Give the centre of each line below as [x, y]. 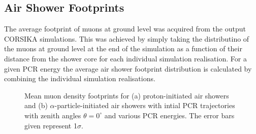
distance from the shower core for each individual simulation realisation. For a [125, 58]
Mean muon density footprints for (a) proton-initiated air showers [127, 95]
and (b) [36, 105]
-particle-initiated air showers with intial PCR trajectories [145, 105]
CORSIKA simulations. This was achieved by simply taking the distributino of [127, 38]
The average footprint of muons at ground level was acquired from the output [125, 29]
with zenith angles [53, 115]
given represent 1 [51, 125]
